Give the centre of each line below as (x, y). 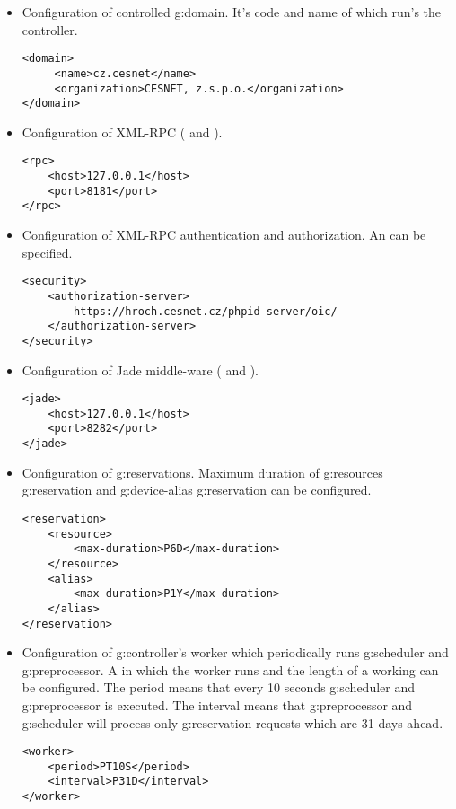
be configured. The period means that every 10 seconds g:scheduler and (218, 687)
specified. (47, 252)
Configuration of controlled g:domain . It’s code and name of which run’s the (232, 12)
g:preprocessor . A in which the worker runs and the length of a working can (230, 669)
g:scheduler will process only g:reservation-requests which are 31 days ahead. (232, 722)
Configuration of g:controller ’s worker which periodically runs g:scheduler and (235, 652)
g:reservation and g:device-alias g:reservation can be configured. (197, 490)
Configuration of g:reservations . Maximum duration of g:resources (202, 472)
